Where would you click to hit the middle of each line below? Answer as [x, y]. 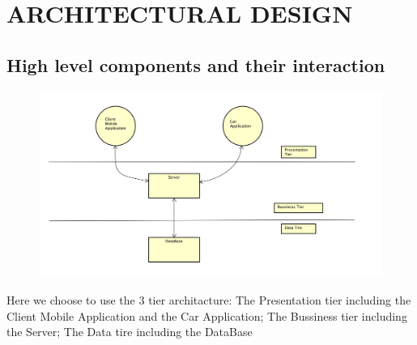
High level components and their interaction [196, 64]
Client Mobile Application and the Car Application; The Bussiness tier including [207, 315]
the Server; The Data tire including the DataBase [130, 332]
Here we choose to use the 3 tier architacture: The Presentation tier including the [209, 299]
